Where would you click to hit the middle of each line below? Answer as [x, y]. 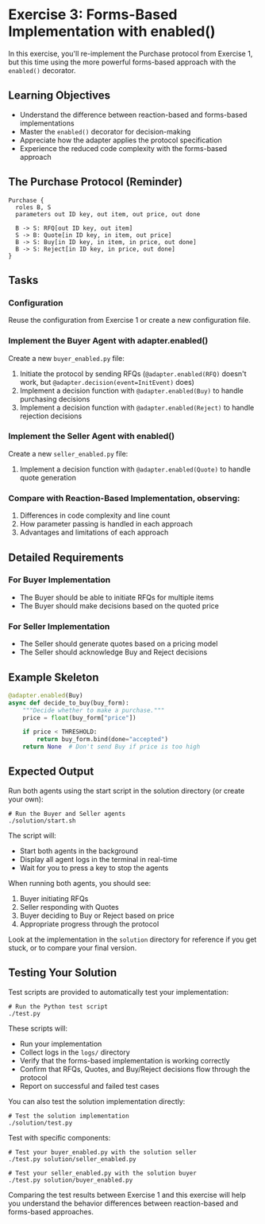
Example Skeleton [54, 677]
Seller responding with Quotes [69, 907]
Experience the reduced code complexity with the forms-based [123, 148]
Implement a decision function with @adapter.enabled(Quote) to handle [135, 469]
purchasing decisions [55, 398]
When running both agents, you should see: [80, 883]
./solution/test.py [40, 1123]
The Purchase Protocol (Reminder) [96, 182]
